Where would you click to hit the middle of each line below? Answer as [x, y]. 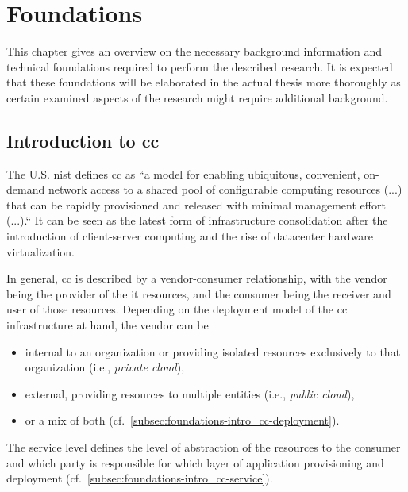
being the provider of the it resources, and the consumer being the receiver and [199, 293]
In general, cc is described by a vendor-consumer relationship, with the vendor [197, 278]
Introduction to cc [83, 140]
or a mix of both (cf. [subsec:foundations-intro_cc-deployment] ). [182, 420]
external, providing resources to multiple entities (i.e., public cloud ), [190, 393]
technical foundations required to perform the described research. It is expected [200, 66]
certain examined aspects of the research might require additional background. [197, 97]
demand [26, 189]
